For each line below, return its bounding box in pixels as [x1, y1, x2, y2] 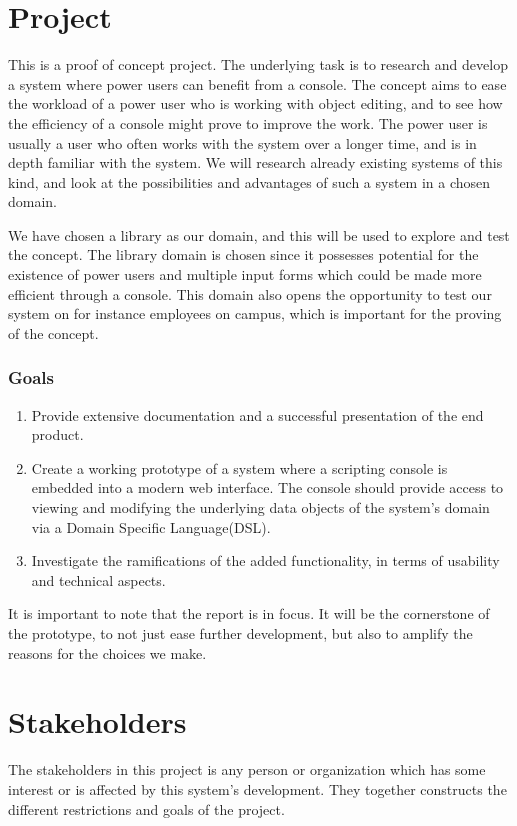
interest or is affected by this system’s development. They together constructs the [8, 778, 507, 799]
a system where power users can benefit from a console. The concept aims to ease [8, 73, 507, 94]
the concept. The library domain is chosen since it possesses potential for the [8, 244, 479, 265]
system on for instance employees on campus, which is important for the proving [8, 303, 502, 324]
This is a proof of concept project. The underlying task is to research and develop [8, 54, 508, 75]
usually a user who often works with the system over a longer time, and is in [8, 132, 477, 153]
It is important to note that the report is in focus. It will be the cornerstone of [8, 603, 490, 624]
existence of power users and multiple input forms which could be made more [8, 264, 482, 285]
